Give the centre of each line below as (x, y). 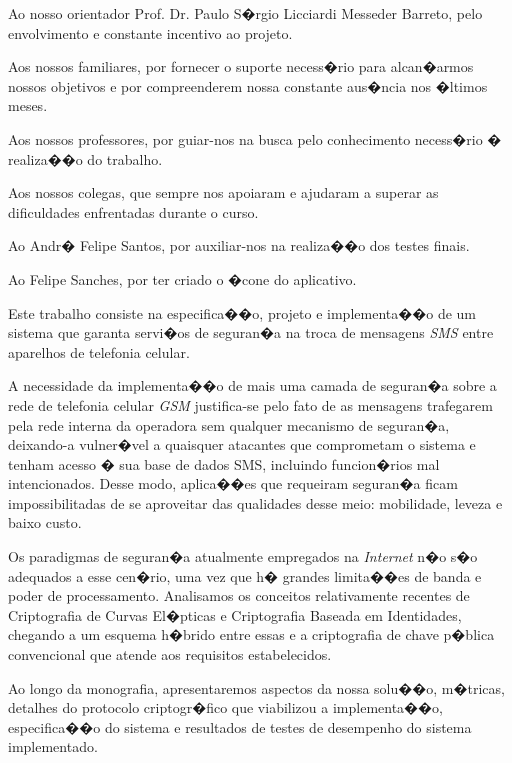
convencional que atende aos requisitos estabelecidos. (170, 654)
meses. (28, 105)
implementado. (53, 746)
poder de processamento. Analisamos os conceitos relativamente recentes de (239, 595)
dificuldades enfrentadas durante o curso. (133, 211)
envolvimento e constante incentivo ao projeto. (150, 32)
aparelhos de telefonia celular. (99, 351)
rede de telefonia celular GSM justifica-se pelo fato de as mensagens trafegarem (250, 404)
